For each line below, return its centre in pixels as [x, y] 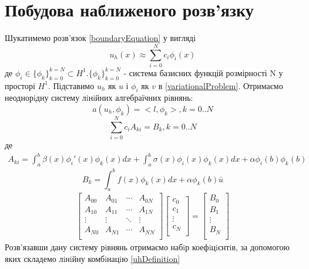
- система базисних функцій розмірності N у [203, 72]
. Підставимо [71, 85]
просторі [20, 85]
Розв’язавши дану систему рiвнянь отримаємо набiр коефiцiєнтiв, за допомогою [147, 246]
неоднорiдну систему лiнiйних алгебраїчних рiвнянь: [99, 98]
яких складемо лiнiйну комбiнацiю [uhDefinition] [93, 258]
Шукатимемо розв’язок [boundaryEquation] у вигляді [100, 38]
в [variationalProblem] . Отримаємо [221, 85]
